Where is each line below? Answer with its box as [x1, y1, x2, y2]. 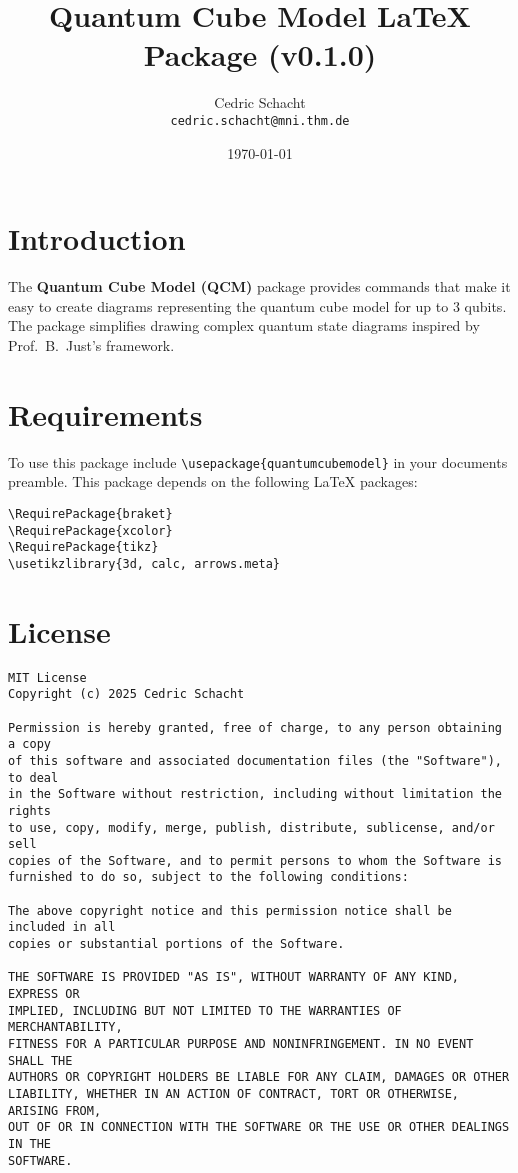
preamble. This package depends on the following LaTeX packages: [8, 471, 418, 492]
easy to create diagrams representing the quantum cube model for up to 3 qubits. [8, 295, 507, 316]
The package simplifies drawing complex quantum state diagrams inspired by [8, 315, 480, 336]
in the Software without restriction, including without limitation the [8, 787, 502, 802]
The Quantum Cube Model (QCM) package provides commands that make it [8, 276, 511, 297]
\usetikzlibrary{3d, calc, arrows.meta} [8, 556, 281, 571]
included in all [8, 920, 116, 935]
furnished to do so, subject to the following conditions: [8, 870, 409, 885]
